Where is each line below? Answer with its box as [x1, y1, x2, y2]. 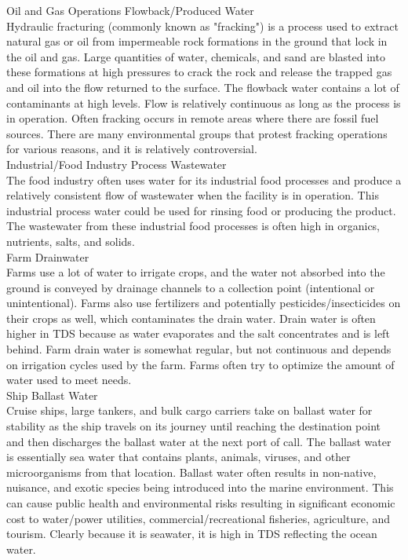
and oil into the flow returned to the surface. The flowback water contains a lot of [6, 79, 399, 95]
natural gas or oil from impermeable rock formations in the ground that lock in [6, 33, 388, 49]
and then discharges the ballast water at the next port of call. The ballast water [6, 433, 392, 449]
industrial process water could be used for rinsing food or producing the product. [6, 202, 396, 218]
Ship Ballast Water [6, 386, 98, 403]
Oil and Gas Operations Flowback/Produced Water [6, 2, 254, 18]
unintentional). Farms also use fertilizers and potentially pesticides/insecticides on [6, 295, 401, 311]
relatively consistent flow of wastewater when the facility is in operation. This [6, 187, 379, 203]
